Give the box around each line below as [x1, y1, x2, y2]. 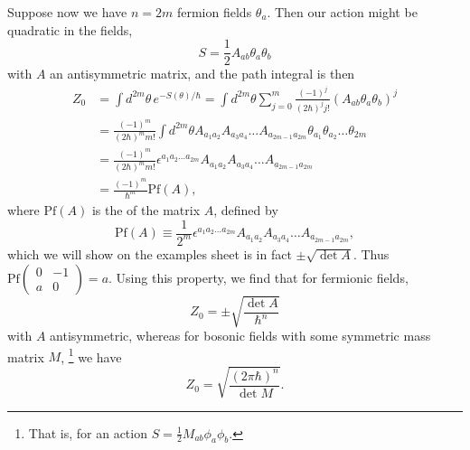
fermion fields [176, 3, 252, 21]
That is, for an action [28, 423, 147, 442]
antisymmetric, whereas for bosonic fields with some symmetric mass [50, 326, 431, 345]
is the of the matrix [91, 200, 201, 219]
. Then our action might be [267, 3, 418, 21]
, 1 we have [61, 344, 122, 366]
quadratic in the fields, [7, 20, 133, 39]
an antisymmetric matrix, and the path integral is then [50, 64, 355, 83]
